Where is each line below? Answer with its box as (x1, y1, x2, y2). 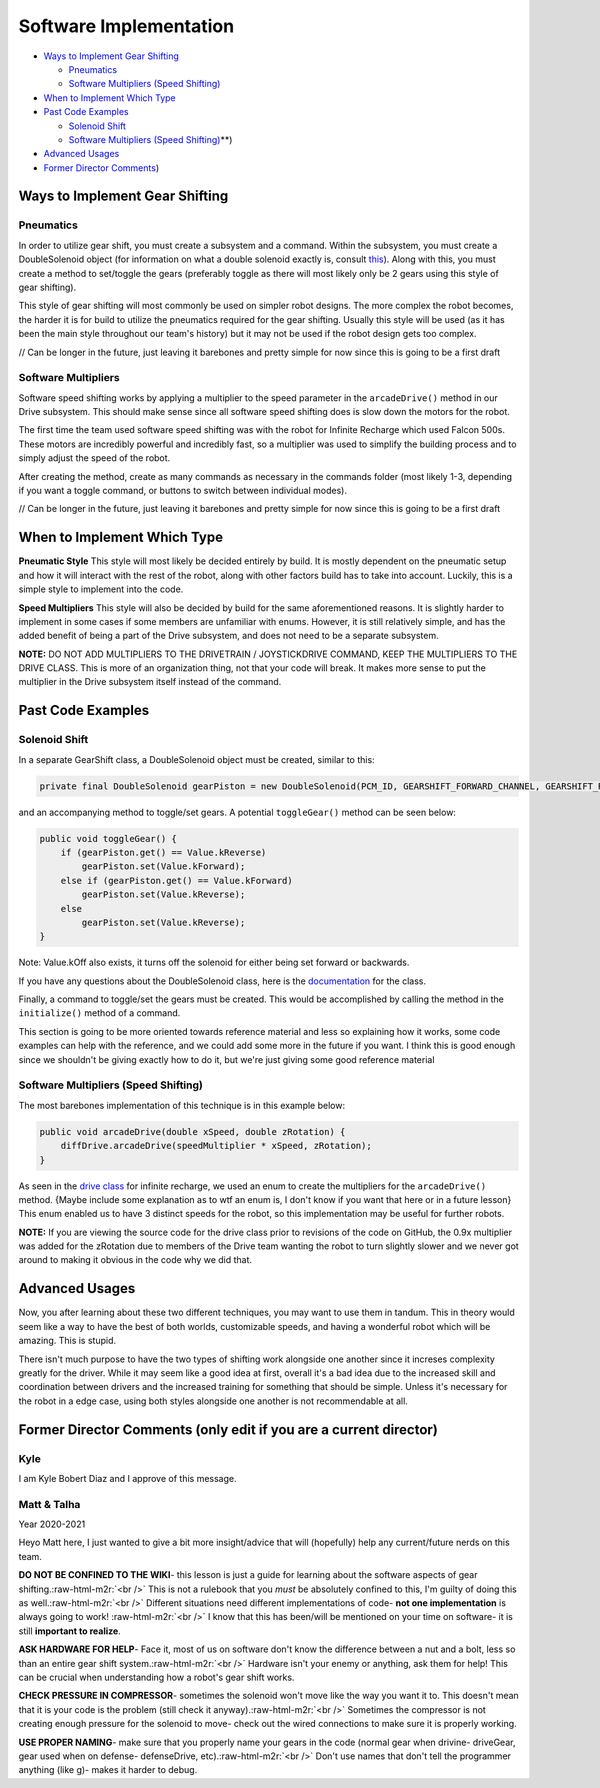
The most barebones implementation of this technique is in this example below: (18, 1099, 345, 1111)
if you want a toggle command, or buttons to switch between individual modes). (18, 485, 347, 497)
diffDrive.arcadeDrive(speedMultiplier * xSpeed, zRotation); (60, 1140, 372, 1152)
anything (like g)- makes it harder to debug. (18, 1764, 198, 1776)
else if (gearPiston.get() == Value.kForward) (60, 875, 294, 886)
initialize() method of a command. (18, 1007, 181, 1019)
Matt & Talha (18, 1497, 81, 1511)
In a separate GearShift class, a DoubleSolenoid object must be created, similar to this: (18, 753, 375, 765)
